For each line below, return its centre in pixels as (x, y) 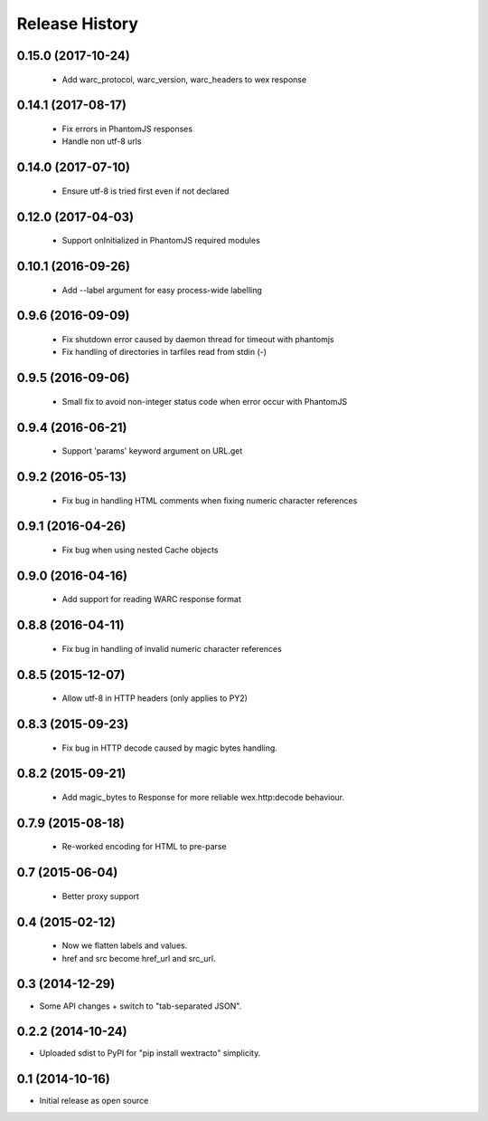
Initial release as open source (94, 1101)
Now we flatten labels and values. (125, 945)
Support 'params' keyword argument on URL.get (152, 451)
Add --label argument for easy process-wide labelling (162, 290)
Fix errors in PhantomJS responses (127, 129)
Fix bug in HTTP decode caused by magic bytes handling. (169, 748)
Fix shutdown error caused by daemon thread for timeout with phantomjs (198, 339)
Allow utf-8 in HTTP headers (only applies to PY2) (155, 698)
